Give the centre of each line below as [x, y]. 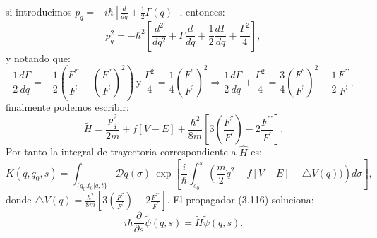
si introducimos [39, 11]
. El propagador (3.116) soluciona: [240, 200]
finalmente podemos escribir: [67, 107]
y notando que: [38, 58]
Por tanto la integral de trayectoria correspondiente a [121, 151]
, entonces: [202, 11]
